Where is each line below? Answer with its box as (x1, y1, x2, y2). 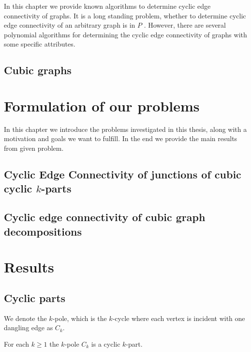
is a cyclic (91, 338, 120, 349)
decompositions (4, 224, 82, 239)
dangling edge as (4, 322, 53, 333)
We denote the (4, 313, 47, 323)
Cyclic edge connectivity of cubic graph (4, 209, 206, 224)
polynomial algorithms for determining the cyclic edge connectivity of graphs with (4, 29, 247, 39)
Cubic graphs (4, 63, 72, 78)
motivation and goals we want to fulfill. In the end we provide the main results (4, 133, 237, 144)
